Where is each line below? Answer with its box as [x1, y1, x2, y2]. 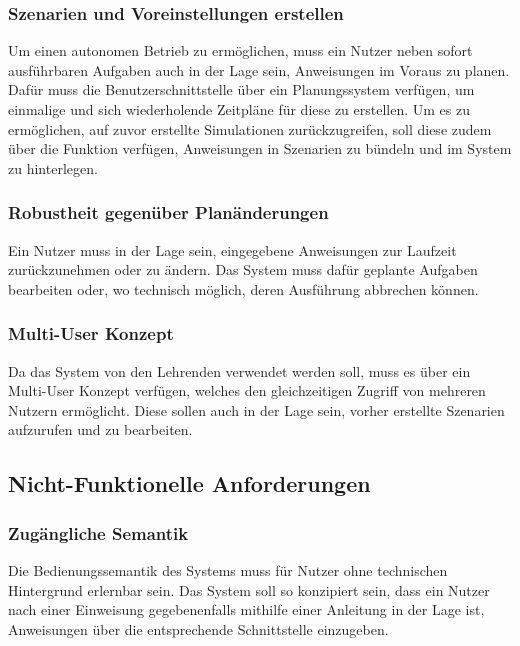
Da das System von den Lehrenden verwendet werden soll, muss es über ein [8, 360, 471, 381]
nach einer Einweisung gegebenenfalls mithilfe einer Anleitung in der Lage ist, [8, 599, 485, 620]
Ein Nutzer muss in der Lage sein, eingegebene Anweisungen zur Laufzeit [8, 239, 457, 260]
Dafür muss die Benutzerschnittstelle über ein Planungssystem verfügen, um [8, 79, 475, 100]
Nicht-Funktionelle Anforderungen [8, 468, 371, 499]
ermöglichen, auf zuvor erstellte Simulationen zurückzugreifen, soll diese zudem [8, 118, 492, 139]
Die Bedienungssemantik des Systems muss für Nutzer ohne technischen [8, 559, 448, 580]
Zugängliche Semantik [8, 520, 189, 545]
